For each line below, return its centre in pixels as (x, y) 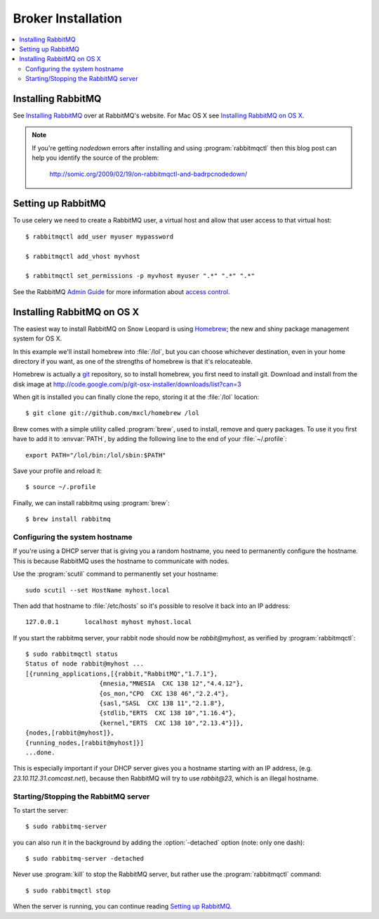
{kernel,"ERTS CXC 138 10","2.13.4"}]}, (172, 723)
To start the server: (41, 810)
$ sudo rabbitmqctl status (72, 654)
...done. (40, 752)
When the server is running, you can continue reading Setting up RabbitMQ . (122, 906)
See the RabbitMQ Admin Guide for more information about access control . (121, 291)
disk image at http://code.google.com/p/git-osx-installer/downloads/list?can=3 (127, 384)
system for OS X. (38, 338)
